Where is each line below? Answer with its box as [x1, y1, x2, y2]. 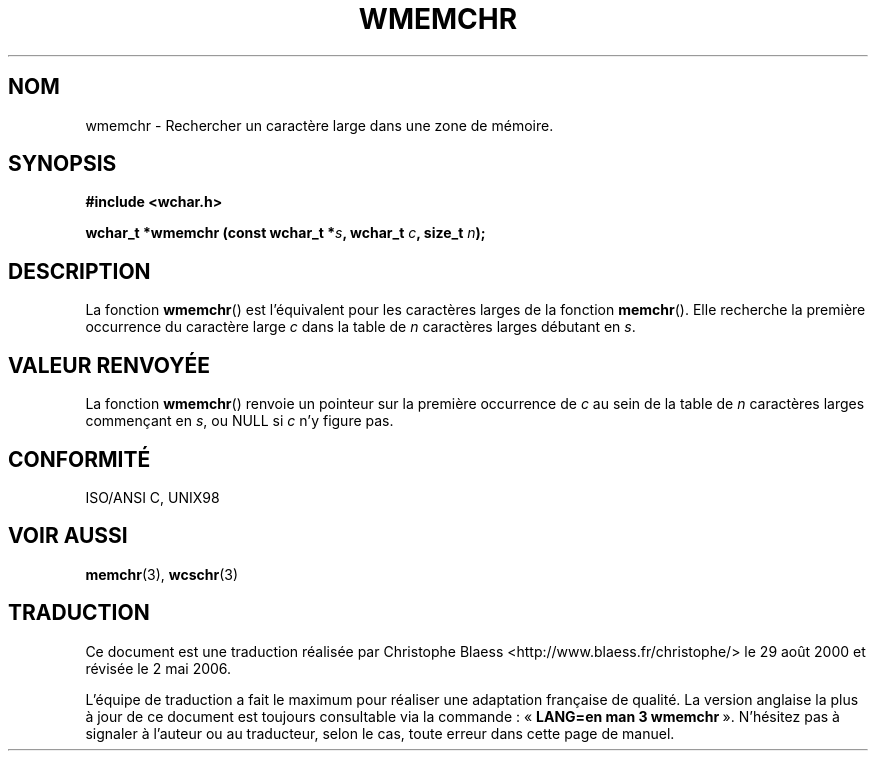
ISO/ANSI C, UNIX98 [85, 488, 220, 506]
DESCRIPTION [8, 258, 151, 284]
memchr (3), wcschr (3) [85, 565, 239, 583]
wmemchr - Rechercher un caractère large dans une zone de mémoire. [85, 116, 554, 134]
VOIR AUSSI [8, 523, 128, 549]
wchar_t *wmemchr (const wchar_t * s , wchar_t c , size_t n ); [85, 224, 486, 242]
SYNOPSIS [8, 151, 117, 177]
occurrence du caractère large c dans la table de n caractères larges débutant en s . [85, 318, 636, 336]
